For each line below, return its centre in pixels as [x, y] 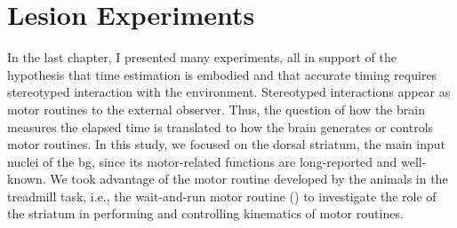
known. [27, 179]
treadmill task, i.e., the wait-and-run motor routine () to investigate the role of [222, 196]
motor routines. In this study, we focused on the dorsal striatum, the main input [226, 144]
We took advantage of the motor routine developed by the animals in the [249, 179]
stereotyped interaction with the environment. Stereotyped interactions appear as [229, 92]
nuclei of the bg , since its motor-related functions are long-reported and [202, 161]
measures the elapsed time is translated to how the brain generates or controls [220, 126]
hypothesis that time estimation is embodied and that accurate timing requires [222, 74]
